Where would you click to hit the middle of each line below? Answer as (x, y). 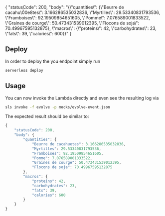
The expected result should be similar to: (47, 116)
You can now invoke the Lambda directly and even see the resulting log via (82, 98)
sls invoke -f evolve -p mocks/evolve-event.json (58, 107)
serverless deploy (24, 70)
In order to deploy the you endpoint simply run (53, 61)
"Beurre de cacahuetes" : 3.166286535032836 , (79, 144)
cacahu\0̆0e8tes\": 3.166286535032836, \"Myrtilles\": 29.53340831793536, (83, 12)
